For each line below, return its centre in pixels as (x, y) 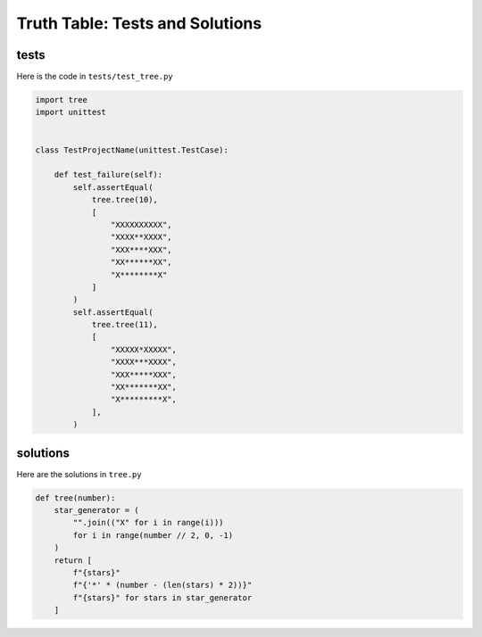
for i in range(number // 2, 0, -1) (153, 535)
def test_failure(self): (108, 175)
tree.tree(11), (125, 325)
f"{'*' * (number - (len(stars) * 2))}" (162, 585)
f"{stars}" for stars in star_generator (162, 597)
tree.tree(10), (125, 200)
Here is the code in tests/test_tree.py (95, 77)
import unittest (71, 112)
